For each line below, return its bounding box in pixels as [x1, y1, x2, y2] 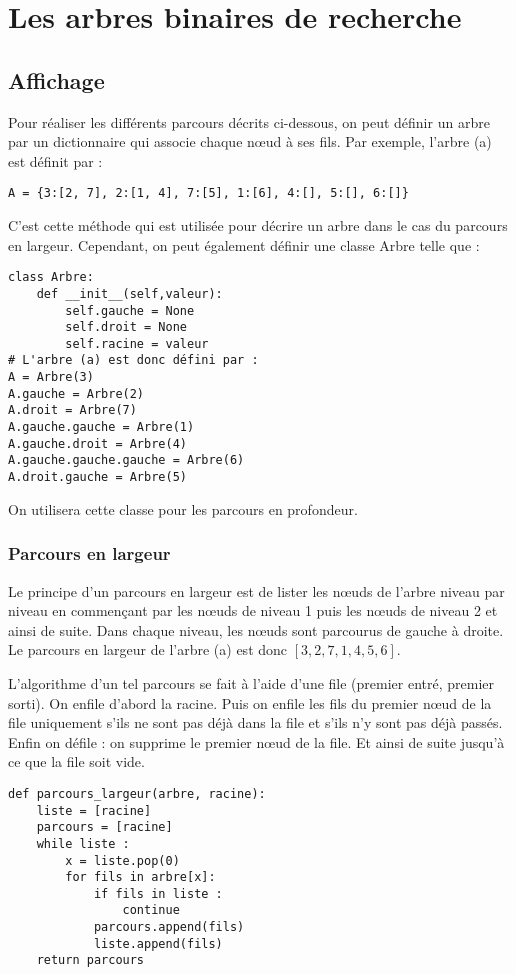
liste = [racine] [36, 803, 152, 818]
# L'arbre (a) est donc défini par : [8, 353, 259, 368]
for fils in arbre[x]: [65, 870, 216, 885]
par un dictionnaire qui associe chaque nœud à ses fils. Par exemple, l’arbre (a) [8, 131, 492, 152]
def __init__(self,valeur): [36, 286, 223, 301]
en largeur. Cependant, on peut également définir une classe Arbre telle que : [8, 234, 480, 255]
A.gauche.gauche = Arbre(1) [8, 420, 195, 435]
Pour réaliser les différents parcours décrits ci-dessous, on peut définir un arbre [8, 111, 490, 132]
